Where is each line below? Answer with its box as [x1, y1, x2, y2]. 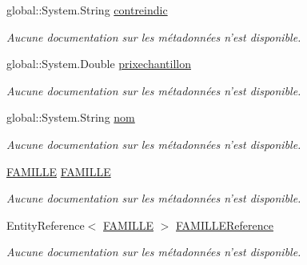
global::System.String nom [6, 109, 135, 126]
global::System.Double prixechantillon [6, 55, 191, 72]
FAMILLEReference [176, 216, 273, 233]
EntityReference [6, 216, 85, 233]
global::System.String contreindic [6, 2, 168, 18]
